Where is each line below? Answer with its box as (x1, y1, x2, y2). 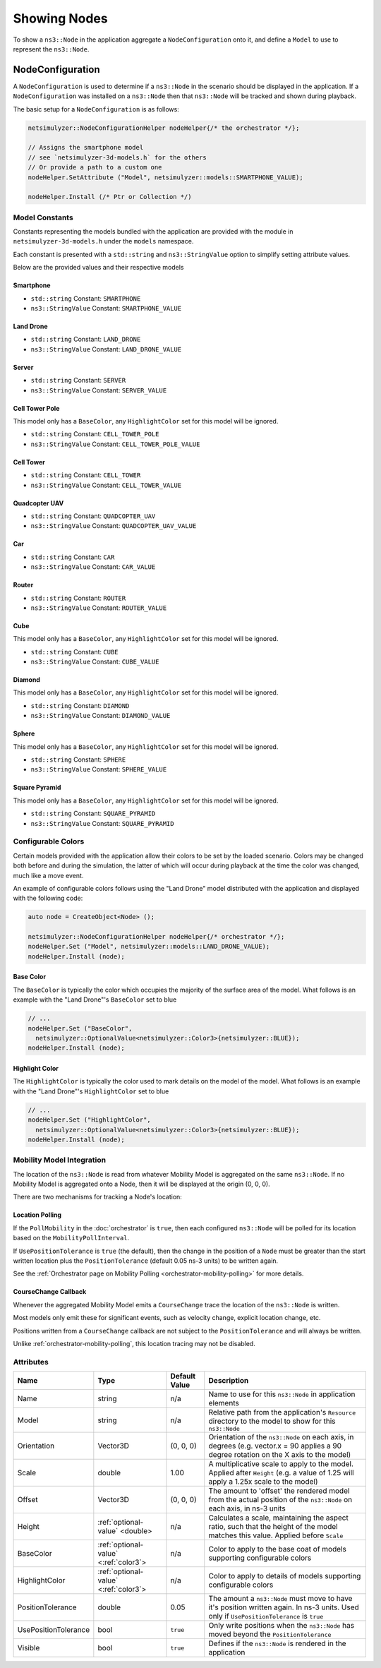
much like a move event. (13, 871, 84, 880)
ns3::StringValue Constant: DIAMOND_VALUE (30, 712, 171, 720)
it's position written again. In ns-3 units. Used (208, 1602, 359, 1612)
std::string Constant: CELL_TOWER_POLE (30, 430, 159, 438)
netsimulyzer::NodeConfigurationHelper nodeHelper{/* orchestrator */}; (28, 932, 285, 941)
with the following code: (13, 894, 83, 903)
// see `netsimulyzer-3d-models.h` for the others (28, 153, 207, 162)
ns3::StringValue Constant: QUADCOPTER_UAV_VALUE (30, 522, 197, 530)
